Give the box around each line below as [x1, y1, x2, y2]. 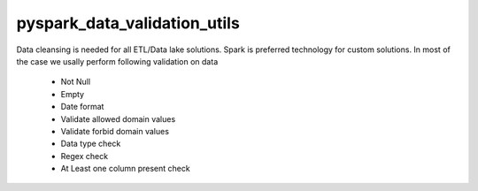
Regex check [60, 150, 109, 161]
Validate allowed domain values [60, 113, 176, 124]
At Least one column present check [60, 164, 190, 174]
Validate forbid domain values [60, 126, 170, 136]
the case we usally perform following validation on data [16, 56, 219, 66]
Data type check [60, 138, 121, 149]
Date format [60, 102, 104, 112]
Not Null [60, 76, 91, 88]
